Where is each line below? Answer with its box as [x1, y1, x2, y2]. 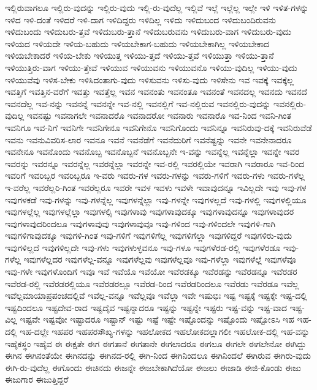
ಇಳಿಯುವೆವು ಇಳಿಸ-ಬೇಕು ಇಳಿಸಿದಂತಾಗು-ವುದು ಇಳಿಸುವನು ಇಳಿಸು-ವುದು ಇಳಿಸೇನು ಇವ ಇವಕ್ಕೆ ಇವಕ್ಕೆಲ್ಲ [5, 73, 294, 86]
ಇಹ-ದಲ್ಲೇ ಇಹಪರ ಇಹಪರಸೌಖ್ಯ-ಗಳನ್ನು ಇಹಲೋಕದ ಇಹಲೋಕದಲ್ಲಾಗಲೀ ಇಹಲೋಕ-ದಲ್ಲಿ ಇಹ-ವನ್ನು [20, 325, 310, 338]
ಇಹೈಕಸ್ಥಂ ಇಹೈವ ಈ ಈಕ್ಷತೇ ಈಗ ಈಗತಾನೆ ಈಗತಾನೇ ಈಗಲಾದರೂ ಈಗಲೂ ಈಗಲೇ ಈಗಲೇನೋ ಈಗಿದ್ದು [5, 337, 307, 350]
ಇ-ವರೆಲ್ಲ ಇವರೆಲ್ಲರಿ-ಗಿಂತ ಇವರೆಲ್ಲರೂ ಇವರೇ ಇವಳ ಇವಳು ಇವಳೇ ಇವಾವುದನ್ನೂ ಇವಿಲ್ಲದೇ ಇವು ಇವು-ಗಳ [5, 181, 307, 193]
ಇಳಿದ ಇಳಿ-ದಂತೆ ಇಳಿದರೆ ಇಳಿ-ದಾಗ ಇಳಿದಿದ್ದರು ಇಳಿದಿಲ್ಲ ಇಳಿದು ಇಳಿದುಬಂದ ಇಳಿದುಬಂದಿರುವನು [5, 13, 277, 26]
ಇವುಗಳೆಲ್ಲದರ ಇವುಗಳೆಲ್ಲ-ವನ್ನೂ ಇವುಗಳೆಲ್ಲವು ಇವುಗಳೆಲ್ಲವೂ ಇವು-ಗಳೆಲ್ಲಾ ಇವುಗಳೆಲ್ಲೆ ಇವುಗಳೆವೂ [23, 253, 296, 266]
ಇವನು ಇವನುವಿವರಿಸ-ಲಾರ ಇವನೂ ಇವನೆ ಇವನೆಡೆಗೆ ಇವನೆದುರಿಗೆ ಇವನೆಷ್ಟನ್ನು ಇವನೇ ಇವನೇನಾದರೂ [5, 133, 292, 146]
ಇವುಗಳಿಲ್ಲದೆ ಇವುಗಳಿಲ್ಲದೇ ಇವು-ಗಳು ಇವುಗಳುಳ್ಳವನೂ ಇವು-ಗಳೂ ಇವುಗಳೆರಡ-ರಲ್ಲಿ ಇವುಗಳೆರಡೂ [5, 241, 281, 253]
